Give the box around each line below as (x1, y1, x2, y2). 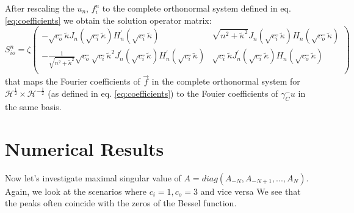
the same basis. (5, 100, 62, 113)
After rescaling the (5, 2, 74, 14)
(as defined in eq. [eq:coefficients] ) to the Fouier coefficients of (48, 87, 278, 100)
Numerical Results (5, 136, 164, 161)
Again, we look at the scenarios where (5, 184, 146, 197)
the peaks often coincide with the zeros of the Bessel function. (5, 197, 237, 209)
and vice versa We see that (200, 184, 301, 197)
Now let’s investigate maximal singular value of (5, 171, 181, 184)
